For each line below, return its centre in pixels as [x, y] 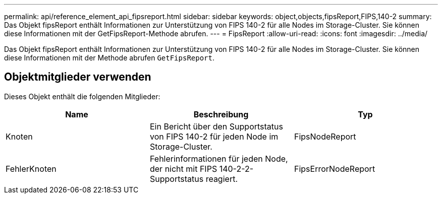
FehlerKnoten [31, 169]
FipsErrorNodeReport [335, 169]
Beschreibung [221, 114]
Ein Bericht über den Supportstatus [216, 126]
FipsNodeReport [325, 136]
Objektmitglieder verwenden [78, 77]
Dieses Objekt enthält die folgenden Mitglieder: [82, 96]
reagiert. [222, 179]
